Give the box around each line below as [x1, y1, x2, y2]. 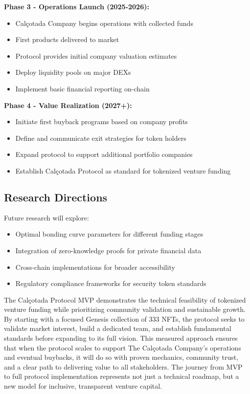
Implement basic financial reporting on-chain [15, 83, 150, 93]
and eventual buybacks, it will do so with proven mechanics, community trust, [4, 352, 239, 362]
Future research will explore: [4, 212, 89, 222]
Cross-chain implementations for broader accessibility [15, 262, 175, 272]
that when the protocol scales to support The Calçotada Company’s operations [4, 342, 241, 352]
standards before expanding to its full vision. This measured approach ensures [4, 333, 238, 343]
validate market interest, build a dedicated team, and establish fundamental [4, 323, 231, 333]
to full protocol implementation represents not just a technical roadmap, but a [4, 371, 239, 381]
